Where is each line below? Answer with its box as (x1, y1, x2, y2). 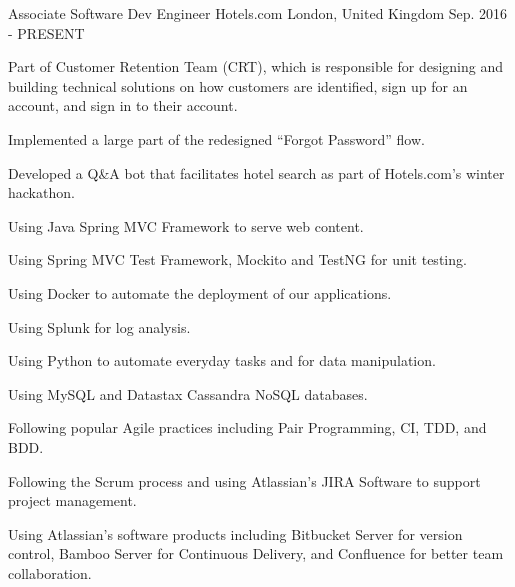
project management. (8, 490, 137, 511)
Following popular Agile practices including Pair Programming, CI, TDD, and (8, 417, 487, 438)
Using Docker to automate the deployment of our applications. (8, 282, 392, 303)
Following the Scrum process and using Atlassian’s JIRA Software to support (8, 470, 481, 491)
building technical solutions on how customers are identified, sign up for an (8, 75, 468, 96)
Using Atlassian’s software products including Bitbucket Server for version (8, 523, 463, 544)
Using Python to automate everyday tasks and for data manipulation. (8, 350, 436, 371)
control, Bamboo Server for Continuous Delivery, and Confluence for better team (8, 543, 504, 564)
